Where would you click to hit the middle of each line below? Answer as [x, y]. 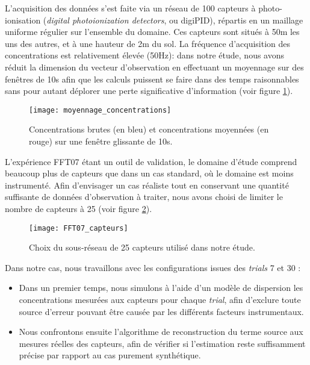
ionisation [23, 20]
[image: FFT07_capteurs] [79, 228]
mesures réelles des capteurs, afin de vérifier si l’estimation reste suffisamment [162, 343]
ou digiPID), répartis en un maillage [236, 20]
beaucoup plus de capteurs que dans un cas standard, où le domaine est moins [149, 173]
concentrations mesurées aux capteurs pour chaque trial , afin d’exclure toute [160, 299]
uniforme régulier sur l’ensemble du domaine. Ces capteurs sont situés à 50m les [152, 32]
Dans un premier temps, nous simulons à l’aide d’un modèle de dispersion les [161, 288]
